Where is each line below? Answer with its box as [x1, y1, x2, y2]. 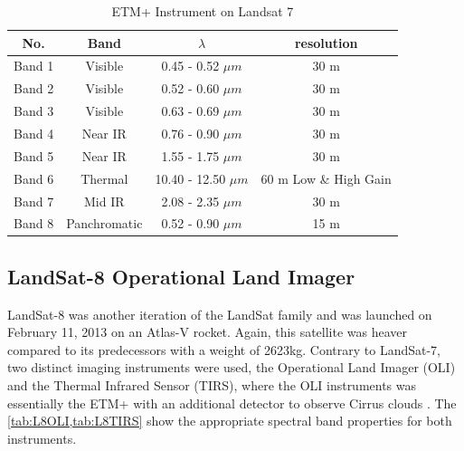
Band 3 [14, 101, 54, 120]
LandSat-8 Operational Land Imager [7, 262, 355, 290]
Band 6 [14, 168, 54, 187]
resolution [294, 33, 358, 52]
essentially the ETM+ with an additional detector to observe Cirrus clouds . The [7, 393, 457, 412]
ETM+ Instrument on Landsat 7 [111, 2, 294, 20]
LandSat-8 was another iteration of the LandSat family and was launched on [7, 304, 432, 323]
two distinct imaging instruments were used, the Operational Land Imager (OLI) [7, 358, 456, 377]
